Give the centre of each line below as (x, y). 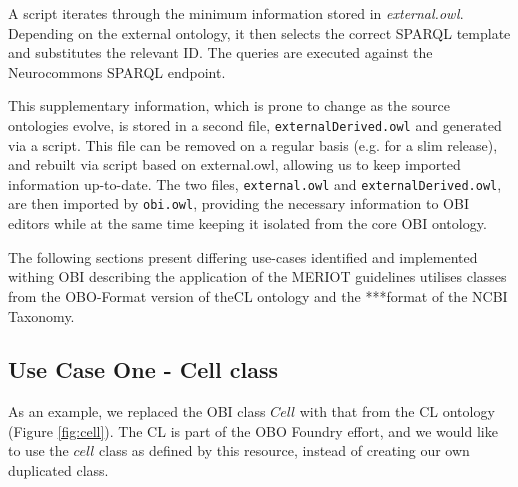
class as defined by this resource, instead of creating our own (284, 450)
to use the (38, 450)
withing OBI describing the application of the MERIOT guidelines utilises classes (257, 276)
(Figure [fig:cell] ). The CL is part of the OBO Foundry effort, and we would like (253, 430)
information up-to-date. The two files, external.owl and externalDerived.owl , (255, 183)
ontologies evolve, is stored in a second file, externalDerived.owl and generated (255, 124)
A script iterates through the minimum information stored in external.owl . (236, 13)
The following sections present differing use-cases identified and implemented (243, 256)
